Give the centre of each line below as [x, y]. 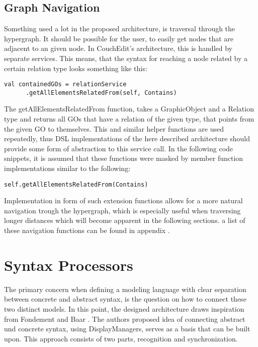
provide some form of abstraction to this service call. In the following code [119, 148]
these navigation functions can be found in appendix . [87, 230]
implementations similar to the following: [67, 168]
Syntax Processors [69, 265]
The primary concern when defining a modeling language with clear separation [125, 289]
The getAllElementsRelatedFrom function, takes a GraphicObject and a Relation [129, 109]
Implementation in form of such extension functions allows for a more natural [123, 200]
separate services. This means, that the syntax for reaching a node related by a [126, 58]
